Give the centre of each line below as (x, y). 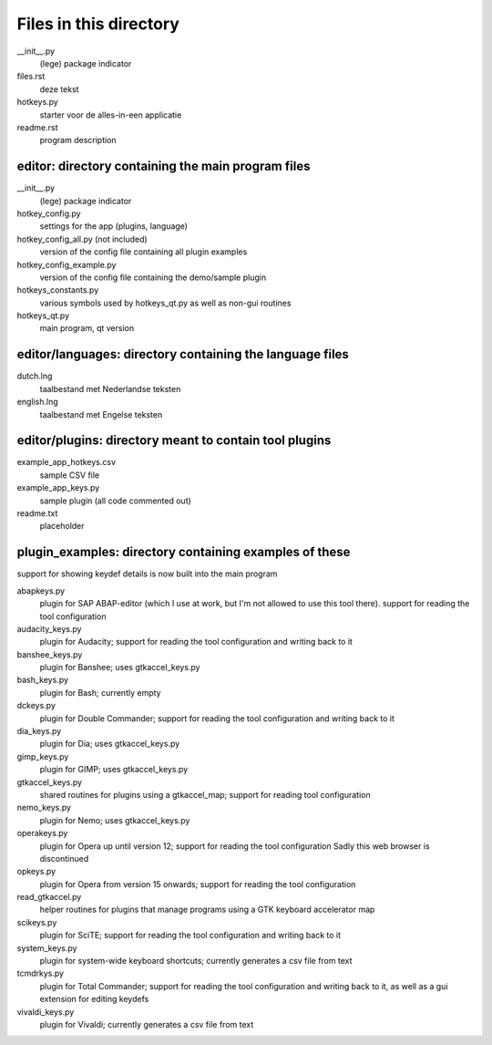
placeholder (62, 526)
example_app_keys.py (58, 488)
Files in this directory (98, 24)
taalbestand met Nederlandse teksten (110, 388)
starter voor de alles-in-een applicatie (111, 115)
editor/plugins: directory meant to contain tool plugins (174, 441)
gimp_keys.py (43, 756)
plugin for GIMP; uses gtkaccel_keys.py (114, 770)
